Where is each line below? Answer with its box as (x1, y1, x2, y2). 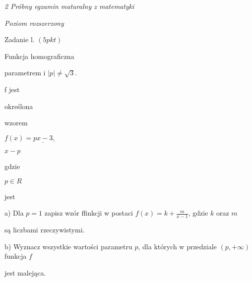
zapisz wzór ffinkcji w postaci (44, 208, 133, 218)
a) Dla (4, 208, 24, 218)
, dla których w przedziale (138, 241, 217, 251)
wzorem (4, 117, 28, 128)
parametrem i (4, 67, 46, 78)
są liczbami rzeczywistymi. (4, 224, 85, 234)
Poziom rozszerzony (4, 17, 64, 28)
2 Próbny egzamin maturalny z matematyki (4, 1, 134, 11)
